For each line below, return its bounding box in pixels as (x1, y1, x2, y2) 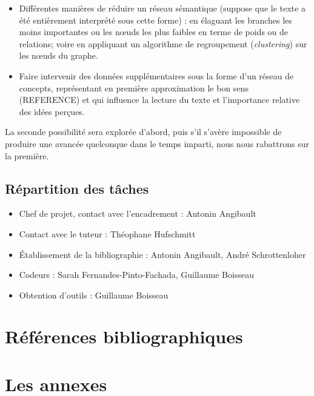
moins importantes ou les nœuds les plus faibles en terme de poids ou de (19, 25, 289, 38)
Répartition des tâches (5, 179, 149, 197)
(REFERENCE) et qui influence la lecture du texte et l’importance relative (19, 93, 300, 106)
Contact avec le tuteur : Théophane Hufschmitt (19, 227, 196, 240)
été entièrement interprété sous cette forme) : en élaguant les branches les (19, 13, 292, 26)
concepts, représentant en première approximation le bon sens (19, 81, 249, 94)
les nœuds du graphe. (19, 49, 98, 62)
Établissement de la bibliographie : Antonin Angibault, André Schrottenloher (19, 248, 306, 260)
